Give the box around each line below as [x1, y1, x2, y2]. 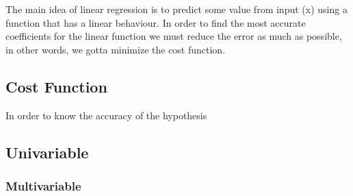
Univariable [5, 141, 89, 162]
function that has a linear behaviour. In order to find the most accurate [5, 15, 306, 29]
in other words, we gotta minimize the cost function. [5, 42, 226, 56]
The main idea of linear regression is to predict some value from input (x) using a [5, 2, 348, 16]
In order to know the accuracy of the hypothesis [5, 108, 207, 122]
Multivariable [5, 177, 81, 194]
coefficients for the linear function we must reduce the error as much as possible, [5, 29, 342, 43]
